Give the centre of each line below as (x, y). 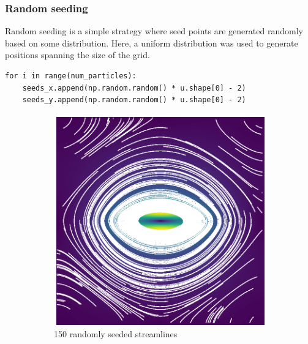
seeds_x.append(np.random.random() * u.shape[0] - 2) (134, 88)
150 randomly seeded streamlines (116, 333)
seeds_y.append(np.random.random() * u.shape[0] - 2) (134, 100)
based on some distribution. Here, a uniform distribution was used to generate (152, 43)
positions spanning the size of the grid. (77, 55)
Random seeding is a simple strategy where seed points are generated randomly (154, 31)
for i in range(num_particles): (71, 76)
